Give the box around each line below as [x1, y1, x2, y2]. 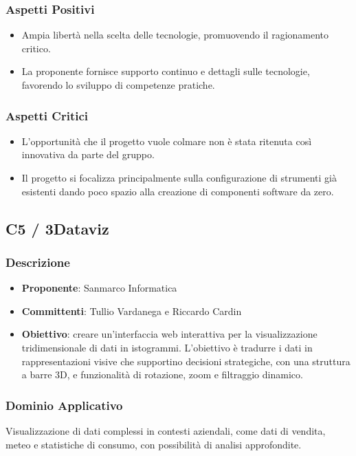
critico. [21, 41, 51, 55]
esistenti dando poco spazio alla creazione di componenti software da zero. [21, 184, 334, 198]
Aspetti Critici [5, 107, 89, 124]
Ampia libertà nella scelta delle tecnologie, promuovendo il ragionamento [21, 28, 329, 42]
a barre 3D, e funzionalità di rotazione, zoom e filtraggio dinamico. [21, 367, 303, 382]
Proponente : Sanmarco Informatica [21, 281, 177, 295]
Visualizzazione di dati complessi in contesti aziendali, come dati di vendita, [5, 423, 326, 437]
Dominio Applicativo [5, 396, 123, 413]
